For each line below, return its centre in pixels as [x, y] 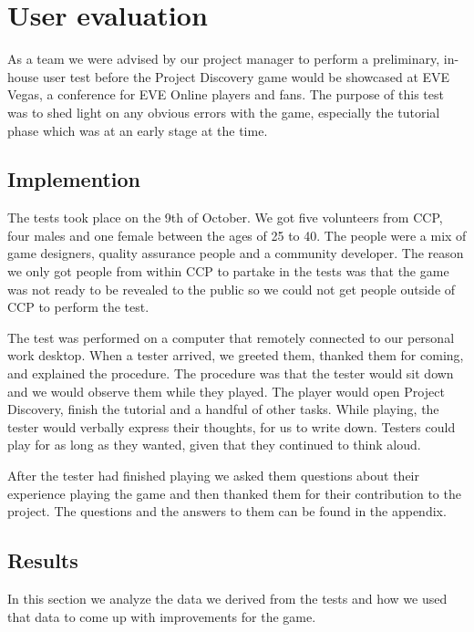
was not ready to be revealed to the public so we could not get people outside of [232, 289]
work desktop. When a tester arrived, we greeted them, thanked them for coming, [236, 355]
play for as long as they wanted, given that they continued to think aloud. [214, 445]
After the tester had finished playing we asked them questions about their [214, 476]
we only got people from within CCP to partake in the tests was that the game [228, 271]
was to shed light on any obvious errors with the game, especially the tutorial [224, 112]
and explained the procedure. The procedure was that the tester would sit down [231, 373]
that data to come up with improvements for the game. [162, 616]
